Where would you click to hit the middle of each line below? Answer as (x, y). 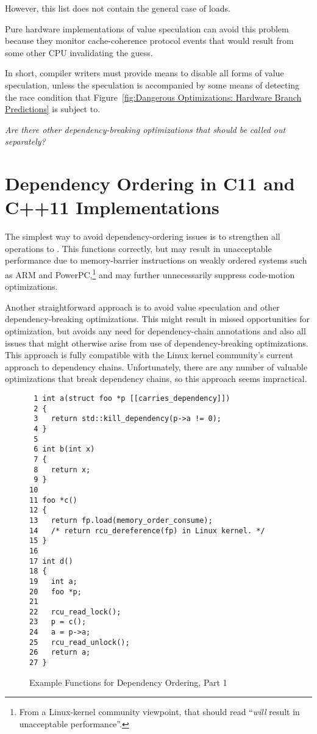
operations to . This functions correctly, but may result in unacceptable (138, 248)
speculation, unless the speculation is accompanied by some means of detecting (152, 85)
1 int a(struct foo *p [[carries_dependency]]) (132, 399)
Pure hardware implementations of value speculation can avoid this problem (147, 28)
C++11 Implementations (112, 207)
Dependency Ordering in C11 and (150, 183)
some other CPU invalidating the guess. (79, 52)
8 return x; (62, 470)
